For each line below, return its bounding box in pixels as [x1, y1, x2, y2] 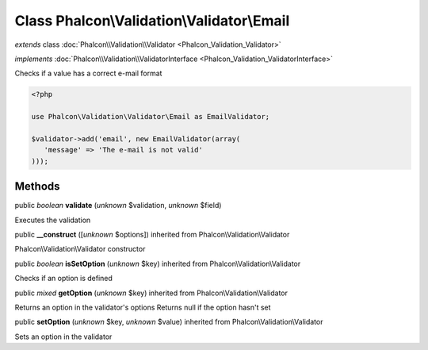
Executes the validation [14, 215, 91, 225]
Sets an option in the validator [14, 332, 113, 341]
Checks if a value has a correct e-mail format [14, 68, 162, 79]
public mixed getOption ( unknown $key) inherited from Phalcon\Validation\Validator [14, 288, 289, 298]
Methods [14, 179, 60, 194]
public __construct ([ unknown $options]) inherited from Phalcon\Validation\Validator [14, 229, 290, 239]
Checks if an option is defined [14, 274, 113, 283]
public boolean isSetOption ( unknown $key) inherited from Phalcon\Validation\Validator [14, 259, 301, 268]
